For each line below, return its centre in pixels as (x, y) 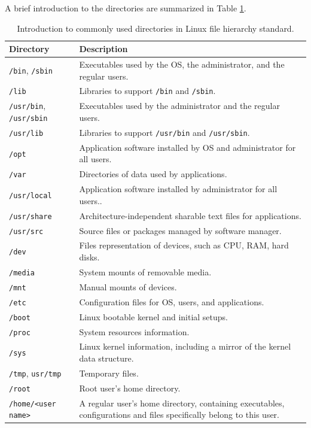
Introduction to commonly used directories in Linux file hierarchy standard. (155, 28)
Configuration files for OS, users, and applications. (172, 301)
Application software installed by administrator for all (178, 189)
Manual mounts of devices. (128, 286)
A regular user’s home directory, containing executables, (182, 403)
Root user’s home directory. (130, 388)
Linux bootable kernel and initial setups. (153, 316)
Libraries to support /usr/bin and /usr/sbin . (164, 132)
